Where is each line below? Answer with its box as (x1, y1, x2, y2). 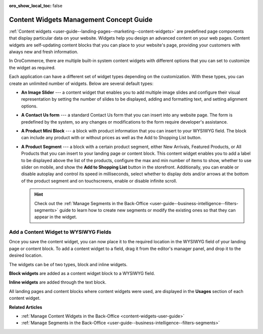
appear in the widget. (34, 214, 77, 220)
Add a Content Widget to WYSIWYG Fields (9, 229, 112, 235)
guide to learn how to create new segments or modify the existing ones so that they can (59, 207, 236, 213)
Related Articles (9, 304, 42, 310)
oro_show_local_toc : (9, 3, 52, 8)
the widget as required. (9, 64, 56, 70)
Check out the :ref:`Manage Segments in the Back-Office (34, 200, 149, 206)
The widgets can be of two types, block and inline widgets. (9, 261, 128, 267)
